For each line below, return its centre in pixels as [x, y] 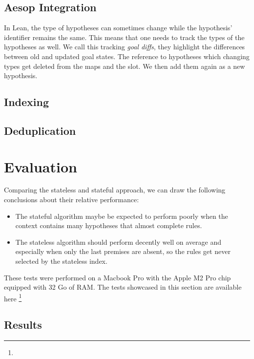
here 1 [13, 297]
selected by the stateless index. [61, 261]
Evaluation [41, 166]
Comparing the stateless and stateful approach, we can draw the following [115, 190]
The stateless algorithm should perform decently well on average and [118, 242]
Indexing [27, 102]
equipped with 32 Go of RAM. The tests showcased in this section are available [123, 287]
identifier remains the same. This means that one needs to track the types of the [124, 37]
